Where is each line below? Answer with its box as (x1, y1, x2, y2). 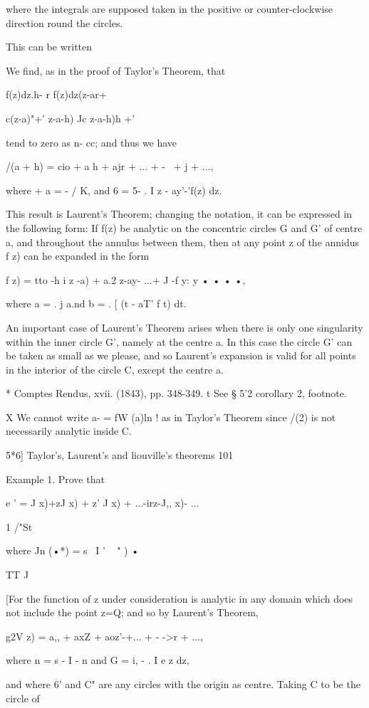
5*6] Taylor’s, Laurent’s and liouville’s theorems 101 (6, 448, 234, 463)
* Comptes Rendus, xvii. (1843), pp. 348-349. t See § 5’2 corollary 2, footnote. (6, 386, 347, 401)
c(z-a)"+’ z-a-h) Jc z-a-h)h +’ (6, 110, 135, 125)
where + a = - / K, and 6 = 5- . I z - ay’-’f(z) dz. (6, 182, 222, 197)
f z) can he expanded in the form (6, 248, 150, 263)
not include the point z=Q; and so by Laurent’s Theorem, (6, 605, 259, 620)
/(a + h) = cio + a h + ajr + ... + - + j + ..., (6, 159, 214, 174)
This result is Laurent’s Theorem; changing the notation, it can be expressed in (6, 206, 353, 221)
